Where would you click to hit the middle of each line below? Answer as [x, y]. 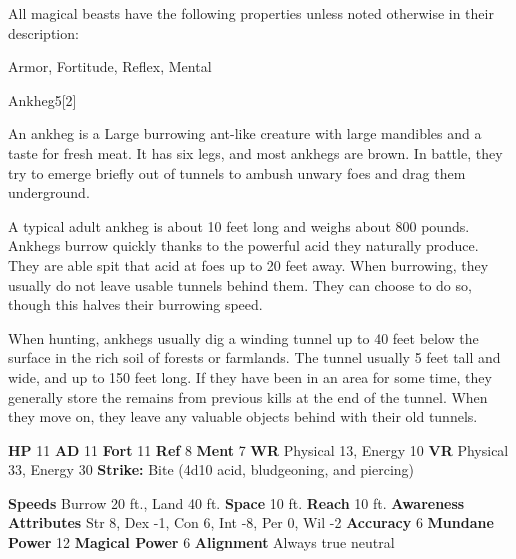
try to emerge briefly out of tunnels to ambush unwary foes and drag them [237, 172]
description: [43, 32]
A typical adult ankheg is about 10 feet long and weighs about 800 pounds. [239, 225]
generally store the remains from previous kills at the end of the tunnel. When [248, 396]
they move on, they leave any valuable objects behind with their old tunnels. [243, 416]
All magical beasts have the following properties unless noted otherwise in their [251, 13]
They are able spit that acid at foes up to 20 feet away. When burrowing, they [248, 264]
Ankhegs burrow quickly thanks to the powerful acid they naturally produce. [243, 245]
